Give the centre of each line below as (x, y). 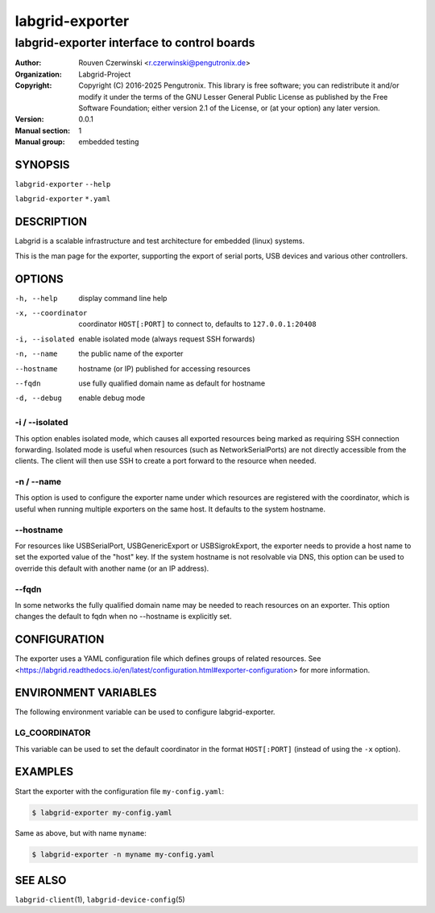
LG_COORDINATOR (53, 733)
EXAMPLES (44, 772)
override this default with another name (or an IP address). (112, 568)
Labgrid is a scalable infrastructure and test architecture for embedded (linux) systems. (160, 241)
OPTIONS (39, 279)
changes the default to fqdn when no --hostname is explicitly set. (123, 617)
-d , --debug (38, 398)
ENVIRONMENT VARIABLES (86, 693)
